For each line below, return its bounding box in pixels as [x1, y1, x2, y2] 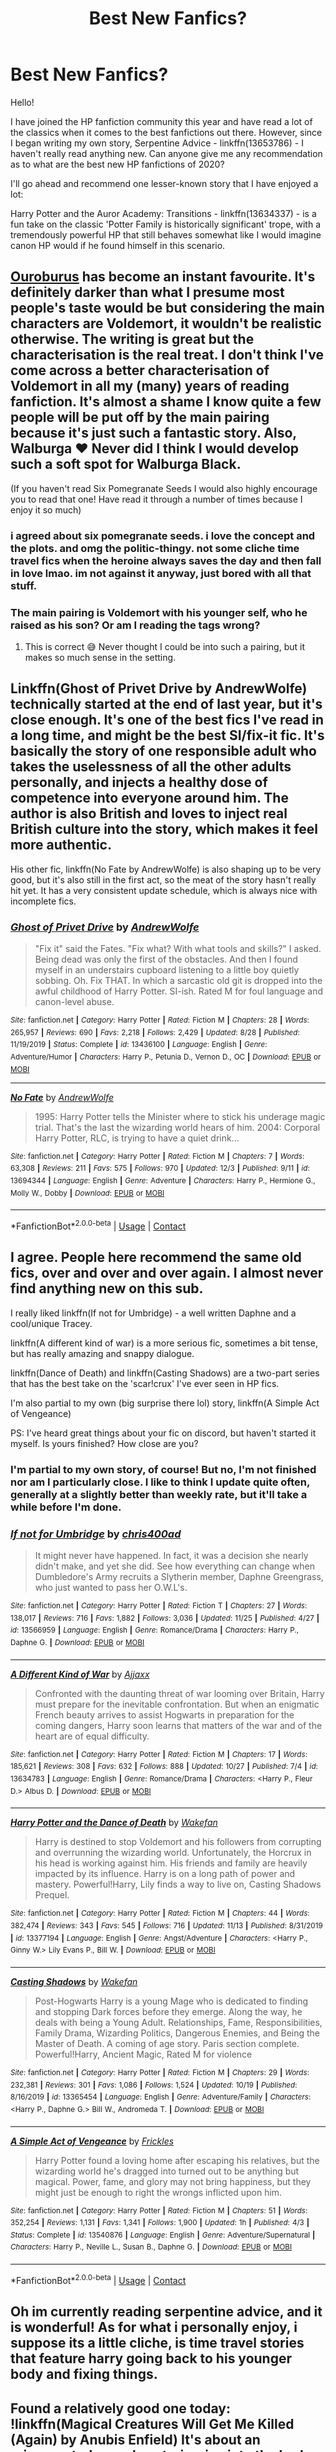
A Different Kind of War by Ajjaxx [10, 1668, 150, 1680]
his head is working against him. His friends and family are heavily [34, 1857, 308, 1869]
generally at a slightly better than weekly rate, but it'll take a [10, 1487, 308, 1501]
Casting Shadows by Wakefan [10, 1975, 138, 1987]
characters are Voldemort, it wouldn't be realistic [10, 315, 322, 332]
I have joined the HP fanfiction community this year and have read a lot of [10, 115, 313, 127]
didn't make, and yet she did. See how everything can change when [34, 1560, 315, 1572]
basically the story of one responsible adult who [10, 743, 317, 760]
